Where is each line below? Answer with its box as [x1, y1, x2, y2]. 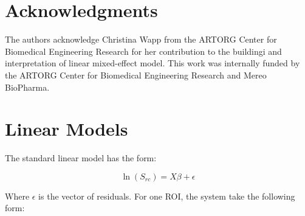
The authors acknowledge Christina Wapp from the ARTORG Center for [5, 33, 277, 46]
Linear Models [5, 116, 128, 141]
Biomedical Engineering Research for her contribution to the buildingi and [5, 44, 282, 57]
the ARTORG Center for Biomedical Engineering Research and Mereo [5, 68, 267, 81]
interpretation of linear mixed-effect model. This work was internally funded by [5, 57, 300, 69]
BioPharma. [5, 80, 50, 93]
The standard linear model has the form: [5, 152, 157, 164]
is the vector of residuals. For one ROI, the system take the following [38, 189, 295, 202]
